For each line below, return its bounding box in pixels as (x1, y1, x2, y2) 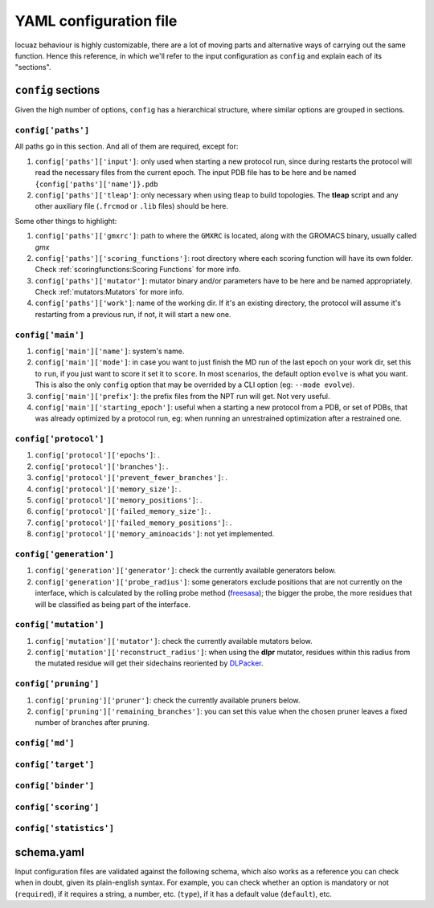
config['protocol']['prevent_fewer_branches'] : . (35, 473, 228, 483)
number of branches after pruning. (35, 718, 150, 727)
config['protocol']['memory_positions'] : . (35, 495, 203, 505)
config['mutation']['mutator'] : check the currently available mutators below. (35, 636, 313, 645)
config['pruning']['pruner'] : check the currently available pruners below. (35, 695, 301, 705)
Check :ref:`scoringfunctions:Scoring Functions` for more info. (35, 265, 241, 275)
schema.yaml (14, 845, 84, 859)
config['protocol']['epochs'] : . (35, 450, 161, 460)
